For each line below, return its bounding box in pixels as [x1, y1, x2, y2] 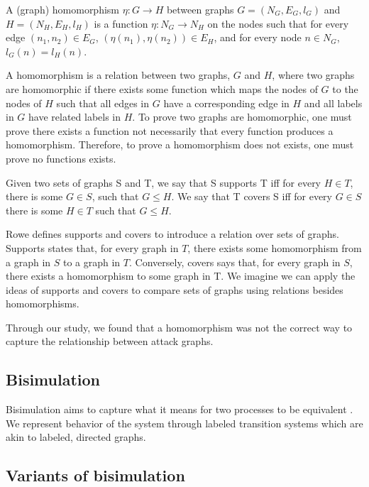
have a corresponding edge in [163, 95, 290, 110]
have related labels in [28, 109, 121, 124]
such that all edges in [56, 95, 150, 110]
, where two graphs [272, 67, 355, 82]
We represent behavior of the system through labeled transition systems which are [6, 415, 363, 430]
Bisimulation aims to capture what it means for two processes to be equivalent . [6, 402, 353, 417]
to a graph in [62, 254, 121, 269]
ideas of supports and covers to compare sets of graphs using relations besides [6, 282, 343, 297]
